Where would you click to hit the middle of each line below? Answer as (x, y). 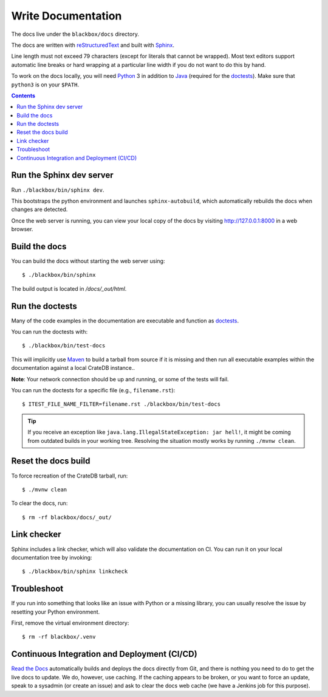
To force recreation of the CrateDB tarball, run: (70, 476)
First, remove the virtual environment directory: (70, 623)
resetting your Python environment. (56, 612)
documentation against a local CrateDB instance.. (73, 368)
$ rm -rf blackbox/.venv (59, 637)
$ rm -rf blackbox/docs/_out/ (67, 517)
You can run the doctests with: (50, 332)
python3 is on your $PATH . (45, 85)
